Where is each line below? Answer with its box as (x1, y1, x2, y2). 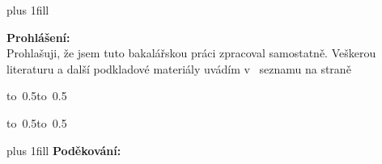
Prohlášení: (6, 28, 70, 45)
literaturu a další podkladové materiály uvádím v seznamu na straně (6, 60, 351, 77)
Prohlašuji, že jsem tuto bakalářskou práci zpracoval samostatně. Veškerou (6, 44, 376, 61)
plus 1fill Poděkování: (6, 141, 121, 158)
